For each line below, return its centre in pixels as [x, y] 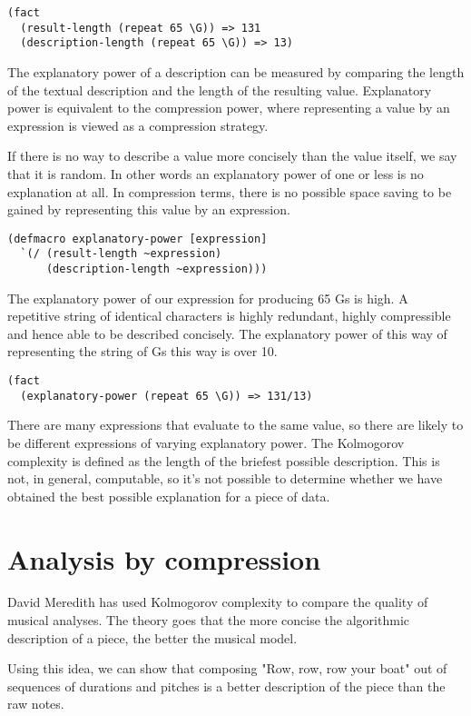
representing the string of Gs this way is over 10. [142, 351]
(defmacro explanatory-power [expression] [137, 239]
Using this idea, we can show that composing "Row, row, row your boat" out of [227, 668]
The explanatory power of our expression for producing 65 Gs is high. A [208, 298]
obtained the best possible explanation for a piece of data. [169, 496]
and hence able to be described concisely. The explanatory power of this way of [227, 333]
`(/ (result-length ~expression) [121, 254]
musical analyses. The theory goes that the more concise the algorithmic [209, 620]
